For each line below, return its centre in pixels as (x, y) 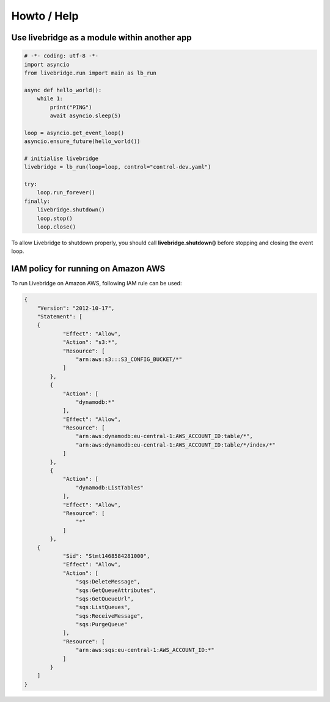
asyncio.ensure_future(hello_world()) (82, 141)
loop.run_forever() (66, 193)
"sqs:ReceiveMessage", (109, 616)
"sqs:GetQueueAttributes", (116, 590)
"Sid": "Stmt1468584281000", (106, 556)
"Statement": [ (60, 317)
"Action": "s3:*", (90, 342)
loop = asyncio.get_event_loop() (74, 133)
